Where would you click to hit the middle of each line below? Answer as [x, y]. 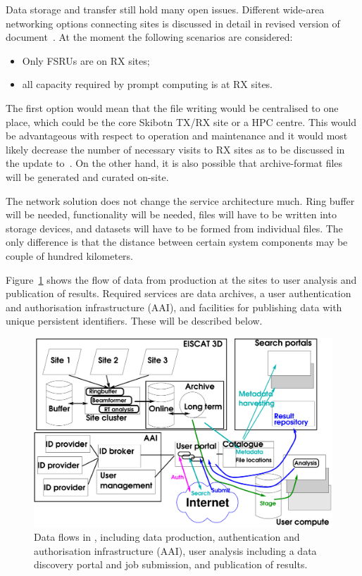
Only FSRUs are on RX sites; [86, 60]
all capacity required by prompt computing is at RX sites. [148, 84]
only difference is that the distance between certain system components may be [177, 242]
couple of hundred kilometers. [70, 255]
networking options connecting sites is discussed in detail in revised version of [173, 23]
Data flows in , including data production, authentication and [167, 537]
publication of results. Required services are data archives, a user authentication [179, 293]
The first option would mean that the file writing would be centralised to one [172, 107]
